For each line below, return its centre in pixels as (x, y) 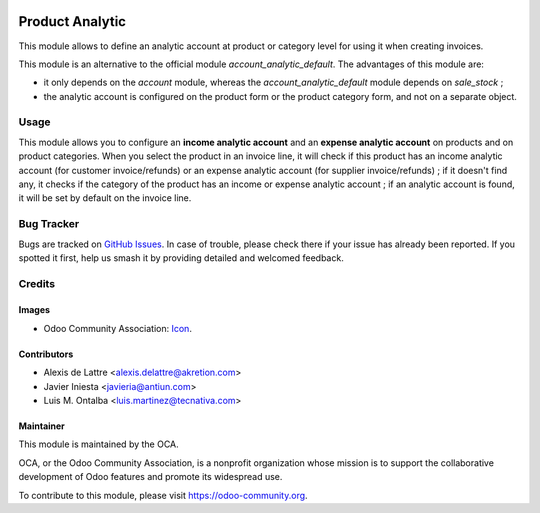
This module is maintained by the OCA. (98, 444)
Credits (36, 283)
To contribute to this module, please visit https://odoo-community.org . (163, 495)
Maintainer (41, 426)
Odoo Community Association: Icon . (117, 328)
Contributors (46, 354)
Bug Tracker (49, 224)
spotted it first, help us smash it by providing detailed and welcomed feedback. (181, 257)
